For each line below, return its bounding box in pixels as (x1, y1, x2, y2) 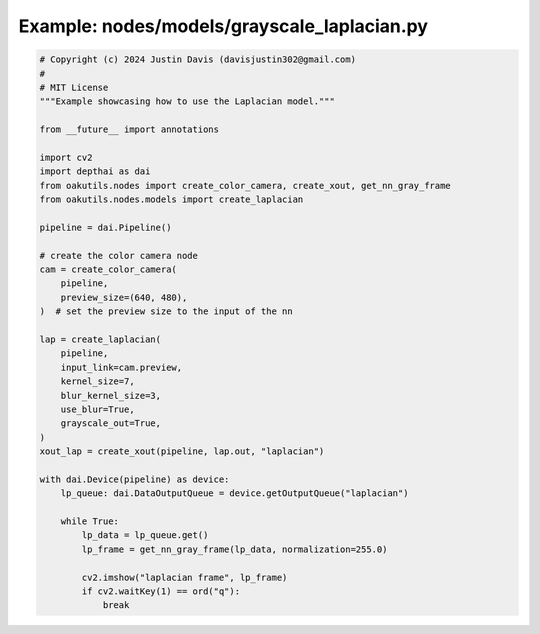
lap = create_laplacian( (39, 333, 162, 345)
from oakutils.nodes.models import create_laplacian (39, 194, 304, 205)
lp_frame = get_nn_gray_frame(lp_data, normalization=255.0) (81, 543, 388, 555)
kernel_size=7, (60, 376, 135, 387)
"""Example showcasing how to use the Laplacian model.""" (39, 96, 335, 107)
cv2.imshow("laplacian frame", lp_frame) (81, 571, 288, 583)
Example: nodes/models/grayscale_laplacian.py (18, 15, 429, 37)
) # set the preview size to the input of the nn (39, 306, 294, 317)
